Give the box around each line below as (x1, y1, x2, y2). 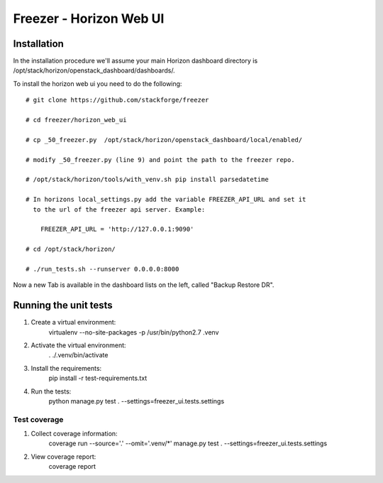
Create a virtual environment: (30, 318, 116, 327)
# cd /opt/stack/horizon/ (26, 245, 116, 254)
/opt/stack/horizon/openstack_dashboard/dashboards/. (13, 66, 175, 75)
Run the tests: (30, 387, 72, 396)
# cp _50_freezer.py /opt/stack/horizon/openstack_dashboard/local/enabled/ (26, 136, 303, 143)
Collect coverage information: (30, 430, 118, 438)
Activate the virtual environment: (30, 341, 127, 349)
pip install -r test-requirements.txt (48, 374, 148, 383)
